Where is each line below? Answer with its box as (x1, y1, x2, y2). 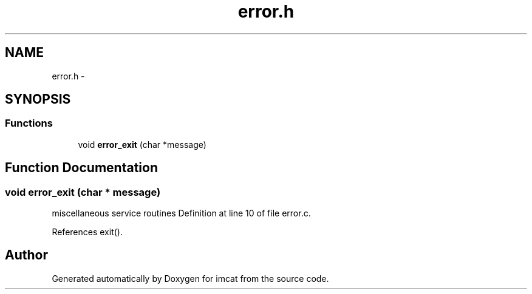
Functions (5, 117, 53, 130)
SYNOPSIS (5, 92, 71, 107)
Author (5, 247, 48, 263)
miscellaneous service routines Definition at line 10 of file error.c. (52, 208, 311, 219)
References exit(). (52, 227, 123, 238)
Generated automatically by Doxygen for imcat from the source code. (52, 273, 329, 284)
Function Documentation (5, 160, 158, 176)
